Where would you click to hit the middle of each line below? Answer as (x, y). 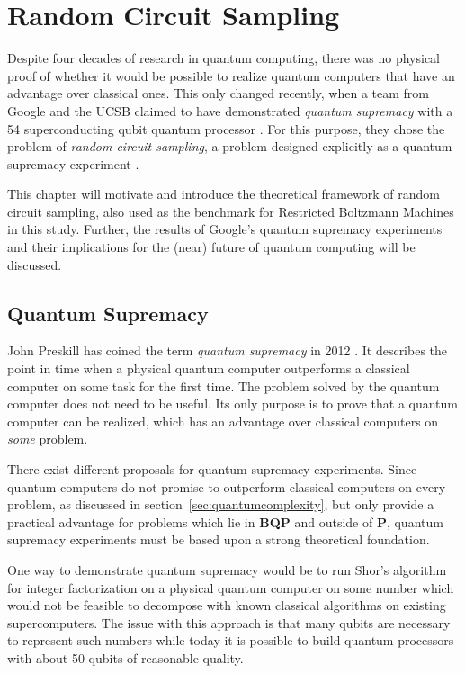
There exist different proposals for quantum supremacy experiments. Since (212, 469)
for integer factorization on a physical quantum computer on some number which (231, 587)
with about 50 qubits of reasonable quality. (125, 657)
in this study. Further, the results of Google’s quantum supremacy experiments (225, 229)
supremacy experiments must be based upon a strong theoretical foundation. (219, 539)
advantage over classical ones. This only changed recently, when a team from (218, 93)
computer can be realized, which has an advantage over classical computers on (223, 421)
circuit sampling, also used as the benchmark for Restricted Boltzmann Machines (231, 211)
